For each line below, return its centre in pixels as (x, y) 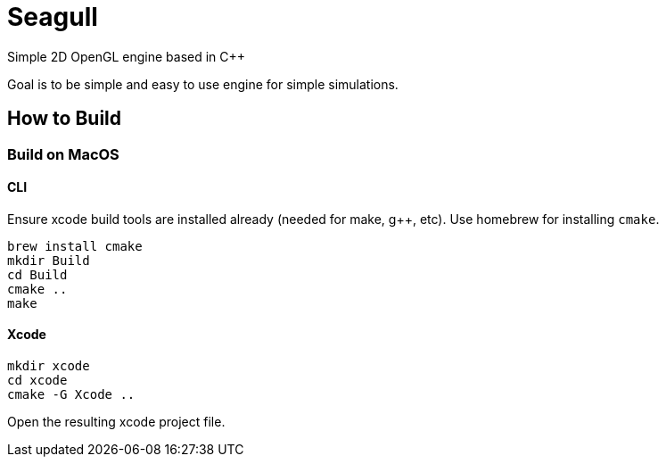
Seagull (53, 17)
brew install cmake (75, 246)
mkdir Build (49, 260)
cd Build (37, 274)
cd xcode (37, 381)
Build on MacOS (63, 154)
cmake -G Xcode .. (71, 395)
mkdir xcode (49, 366)
